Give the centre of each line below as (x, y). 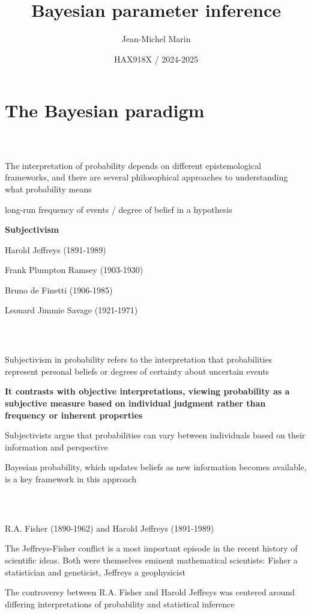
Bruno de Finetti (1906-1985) (59, 290)
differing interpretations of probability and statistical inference (120, 603)
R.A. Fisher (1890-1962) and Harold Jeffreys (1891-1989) (110, 528)
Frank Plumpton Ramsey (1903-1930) (74, 270)
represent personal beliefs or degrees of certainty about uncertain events (137, 371)
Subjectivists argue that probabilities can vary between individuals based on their (155, 435)
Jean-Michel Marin (156, 39)
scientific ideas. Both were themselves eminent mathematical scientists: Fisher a (151, 560)
